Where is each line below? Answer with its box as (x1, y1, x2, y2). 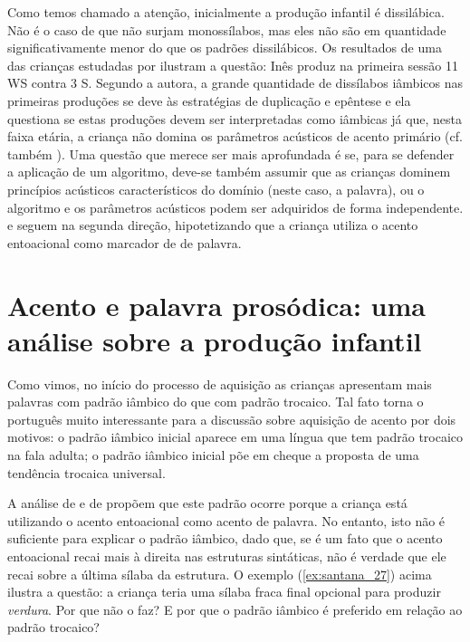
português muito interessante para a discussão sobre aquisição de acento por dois (7, 409, 456, 428)
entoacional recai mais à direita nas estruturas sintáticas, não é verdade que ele (7, 546, 446, 565)
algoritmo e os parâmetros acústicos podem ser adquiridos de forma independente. (7, 197, 464, 216)
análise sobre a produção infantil (7, 321, 422, 359)
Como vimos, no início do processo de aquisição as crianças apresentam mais (7, 374, 432, 393)
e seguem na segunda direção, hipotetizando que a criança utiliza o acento (7, 216, 418, 235)
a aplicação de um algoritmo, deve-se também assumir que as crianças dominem (7, 162, 451, 181)
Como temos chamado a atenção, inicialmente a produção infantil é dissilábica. (7, 3, 445, 21)
